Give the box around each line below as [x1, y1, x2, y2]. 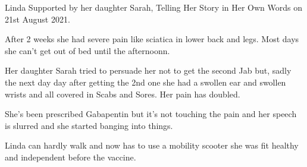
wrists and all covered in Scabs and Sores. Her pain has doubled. [5, 87, 240, 100]
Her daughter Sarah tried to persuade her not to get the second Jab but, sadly [5, 64, 292, 77]
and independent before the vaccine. [5, 150, 136, 163]
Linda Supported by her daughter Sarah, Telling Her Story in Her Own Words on [5, 1, 303, 13]
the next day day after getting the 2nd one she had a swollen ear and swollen [5, 75, 286, 88]
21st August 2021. [5, 12, 70, 25]
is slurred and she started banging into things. [5, 119, 173, 131]
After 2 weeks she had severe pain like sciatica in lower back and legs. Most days [5, 33, 299, 45]
